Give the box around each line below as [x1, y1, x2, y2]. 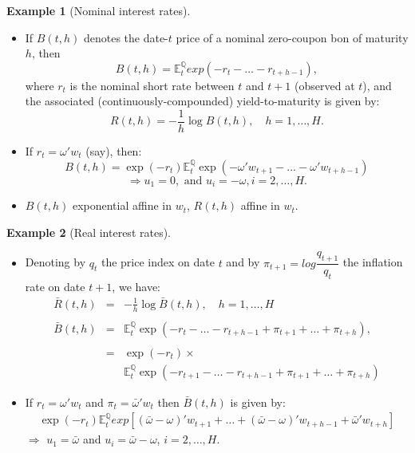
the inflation [342, 254, 403, 270]
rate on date [25, 278, 85, 294]
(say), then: [85, 143, 142, 160]
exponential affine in [72, 197, 172, 214]
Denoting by [25, 254, 86, 270]
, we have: [112, 278, 161, 294]
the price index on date [101, 254, 215, 270]
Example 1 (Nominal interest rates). [6, 2, 191, 18]
